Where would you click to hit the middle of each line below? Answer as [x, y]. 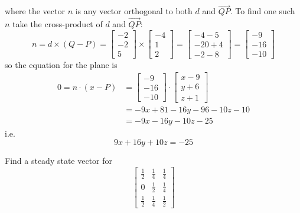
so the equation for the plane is [61, 64]
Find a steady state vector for [59, 161]
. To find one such [262, 11]
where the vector [35, 11]
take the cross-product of [58, 24]
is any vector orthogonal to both [134, 11]
